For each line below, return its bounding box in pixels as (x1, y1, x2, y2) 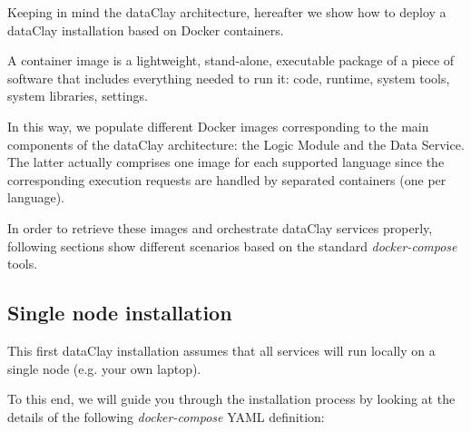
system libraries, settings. (7, 86, 148, 105)
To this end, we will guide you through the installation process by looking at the (7, 389, 456, 408)
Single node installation (7, 299, 232, 327)
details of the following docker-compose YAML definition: (7, 407, 325, 426)
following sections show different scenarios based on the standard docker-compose (7, 236, 457, 255)
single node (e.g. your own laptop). (7, 358, 201, 378)
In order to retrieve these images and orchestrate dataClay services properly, (7, 218, 433, 237)
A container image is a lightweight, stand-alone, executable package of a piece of (7, 51, 455, 70)
